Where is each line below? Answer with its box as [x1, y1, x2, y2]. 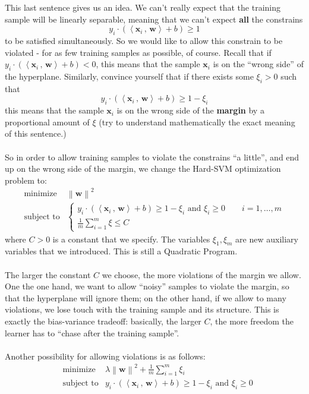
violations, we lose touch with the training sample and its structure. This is [5, 303, 279, 316]
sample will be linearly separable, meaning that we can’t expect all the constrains [5, 12, 303, 25]
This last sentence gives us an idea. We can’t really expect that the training [5, 1, 280, 13]
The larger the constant [5, 268, 91, 280]
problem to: [5, 174, 47, 186]
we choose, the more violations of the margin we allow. [102, 268, 301, 280]
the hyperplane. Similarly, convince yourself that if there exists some [5, 70, 254, 82]
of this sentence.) [5, 127, 67, 140]
